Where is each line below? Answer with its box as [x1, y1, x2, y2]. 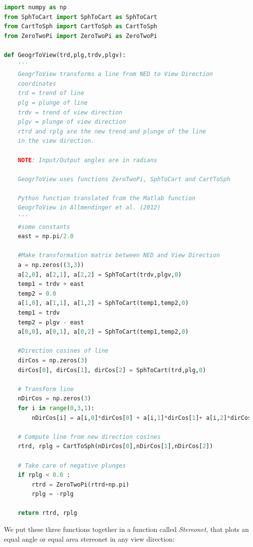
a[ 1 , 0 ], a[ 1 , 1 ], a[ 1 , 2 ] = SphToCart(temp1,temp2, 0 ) [18, 300, 189, 307]
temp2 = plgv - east [18, 319, 84, 326]
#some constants [18, 223, 71, 230]
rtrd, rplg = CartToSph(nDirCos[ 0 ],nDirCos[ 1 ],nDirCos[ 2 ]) [18, 443, 213, 450]
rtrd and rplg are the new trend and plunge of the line [18, 128, 206, 135]
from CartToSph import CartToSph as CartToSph [4, 23, 158, 30]
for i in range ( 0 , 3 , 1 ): [18, 404, 95, 412]
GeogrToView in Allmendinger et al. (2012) [18, 204, 161, 211]
